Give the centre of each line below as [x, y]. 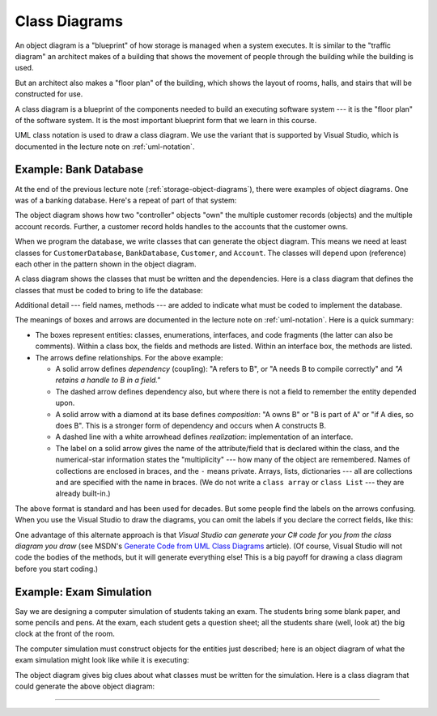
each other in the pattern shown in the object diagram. [106, 264]
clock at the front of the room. [65, 634]
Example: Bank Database [79, 170]
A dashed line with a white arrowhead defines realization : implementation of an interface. [204, 437]
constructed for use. [49, 94]
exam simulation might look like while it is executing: [102, 660]
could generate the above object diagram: [85, 686]
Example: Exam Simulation [83, 592]
